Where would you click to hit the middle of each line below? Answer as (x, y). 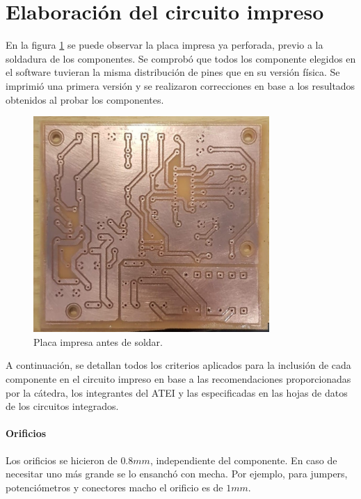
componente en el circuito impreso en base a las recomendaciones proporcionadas (178, 379)
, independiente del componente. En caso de (243, 460)
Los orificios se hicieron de (62, 460)
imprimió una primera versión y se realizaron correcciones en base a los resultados (180, 85)
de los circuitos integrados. (62, 406)
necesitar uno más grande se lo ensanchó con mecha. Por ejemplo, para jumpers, (177, 474)
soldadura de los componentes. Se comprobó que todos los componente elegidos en (181, 58)
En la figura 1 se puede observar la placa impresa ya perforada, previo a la (165, 45)
